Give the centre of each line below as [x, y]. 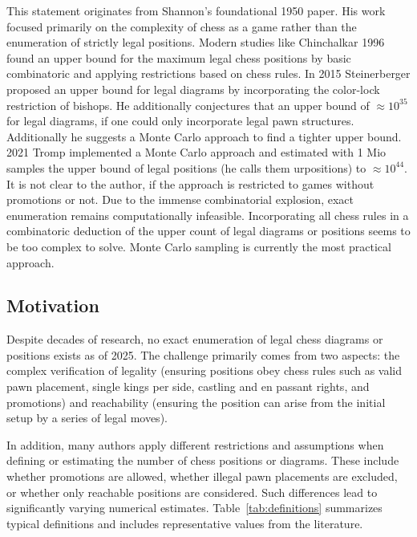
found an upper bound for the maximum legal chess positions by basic [179, 57]
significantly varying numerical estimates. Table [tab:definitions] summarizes [194, 508]
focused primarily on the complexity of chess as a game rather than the [182, 26]
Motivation [53, 305]
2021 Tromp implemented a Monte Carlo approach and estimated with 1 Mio [196, 152]
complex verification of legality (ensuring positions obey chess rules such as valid [204, 370]
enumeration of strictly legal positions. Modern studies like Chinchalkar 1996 [196, 42]
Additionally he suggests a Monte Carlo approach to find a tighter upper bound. [204, 136]
